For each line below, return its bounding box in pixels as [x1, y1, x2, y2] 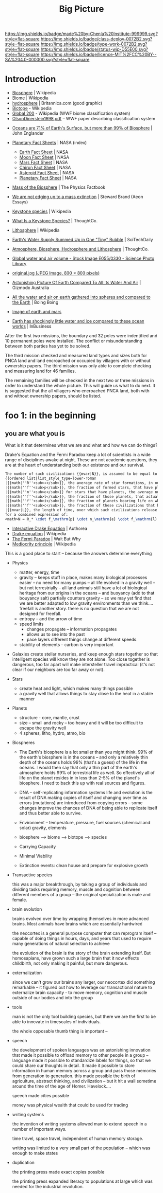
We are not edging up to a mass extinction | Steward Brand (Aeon [12, 194, 143, 200]
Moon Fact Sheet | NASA [19, 154, 69, 160]
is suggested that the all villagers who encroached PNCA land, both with [5, 388, 149, 394]
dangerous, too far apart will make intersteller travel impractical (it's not [12, 661, 155, 667]
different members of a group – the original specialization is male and [12, 891, 151, 897]
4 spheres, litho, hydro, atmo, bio [19, 730, 86, 736]
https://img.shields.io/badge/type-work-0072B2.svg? [40, 41, 147, 47]
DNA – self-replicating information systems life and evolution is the [19, 789, 153, 795]
